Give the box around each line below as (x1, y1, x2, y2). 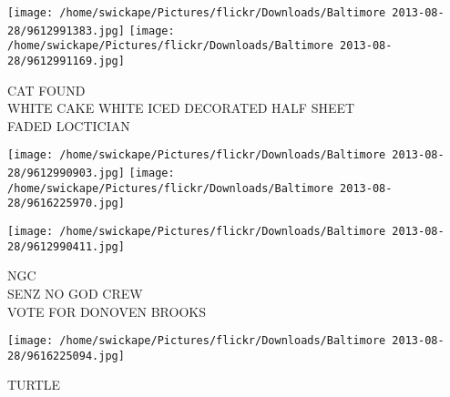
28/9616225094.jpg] (7, 349, 125, 362)
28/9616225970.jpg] (7, 197, 125, 210)
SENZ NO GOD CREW (7, 283, 143, 302)
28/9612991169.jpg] (7, 54, 125, 67)
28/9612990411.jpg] (7, 239, 125, 253)
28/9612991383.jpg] (7, 24, 125, 37)
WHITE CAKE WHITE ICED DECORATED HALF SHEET (7, 98, 355, 117)
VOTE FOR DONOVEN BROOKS (7, 301, 206, 321)
